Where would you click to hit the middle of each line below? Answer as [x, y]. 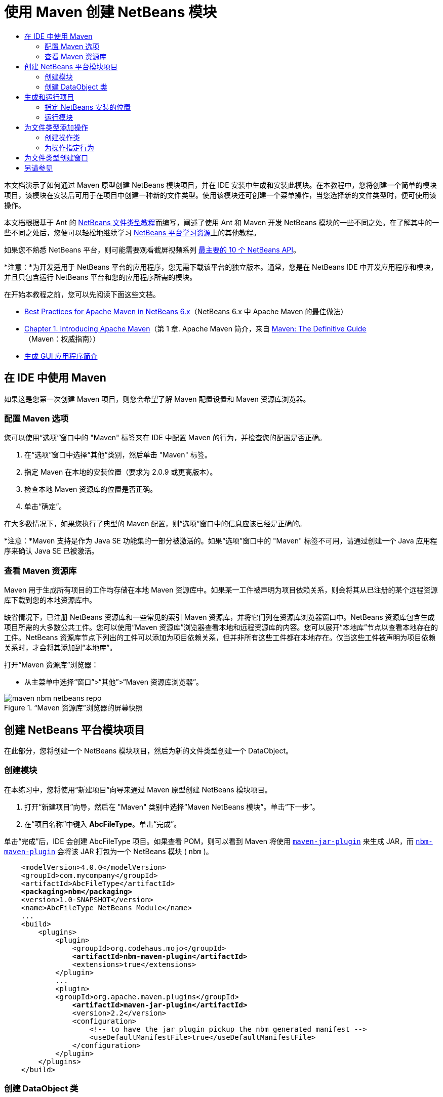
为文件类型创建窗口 [56, 157]
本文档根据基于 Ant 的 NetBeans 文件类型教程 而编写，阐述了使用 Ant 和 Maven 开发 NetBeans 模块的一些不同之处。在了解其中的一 [222, 222]
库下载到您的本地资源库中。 [50, 600]
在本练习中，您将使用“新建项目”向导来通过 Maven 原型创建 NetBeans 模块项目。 [138, 789]
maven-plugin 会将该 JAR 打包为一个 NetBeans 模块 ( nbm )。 [109, 851]
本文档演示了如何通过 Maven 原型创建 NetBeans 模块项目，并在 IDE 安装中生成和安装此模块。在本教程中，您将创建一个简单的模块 [220, 185]
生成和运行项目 [49, 97]
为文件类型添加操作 [56, 127]
